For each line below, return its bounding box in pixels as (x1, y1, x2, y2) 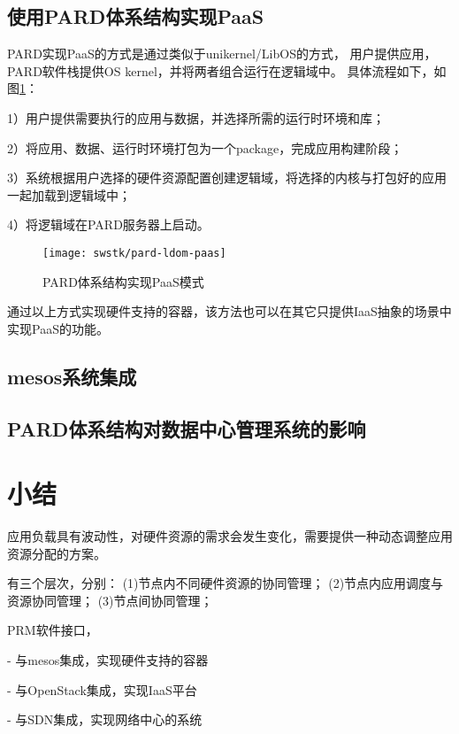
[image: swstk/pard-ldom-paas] (42, 246, 226, 259)
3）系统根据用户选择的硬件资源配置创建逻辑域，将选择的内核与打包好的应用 (7, 168, 447, 187)
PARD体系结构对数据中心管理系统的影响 (7, 414, 366, 442)
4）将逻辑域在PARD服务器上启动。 (7, 215, 210, 234)
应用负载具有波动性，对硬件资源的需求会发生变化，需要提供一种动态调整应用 (7, 527, 453, 545)
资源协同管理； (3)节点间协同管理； (7, 591, 213, 609)
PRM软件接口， (7, 621, 98, 639)
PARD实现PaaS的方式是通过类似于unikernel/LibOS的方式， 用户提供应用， (7, 44, 437, 63)
